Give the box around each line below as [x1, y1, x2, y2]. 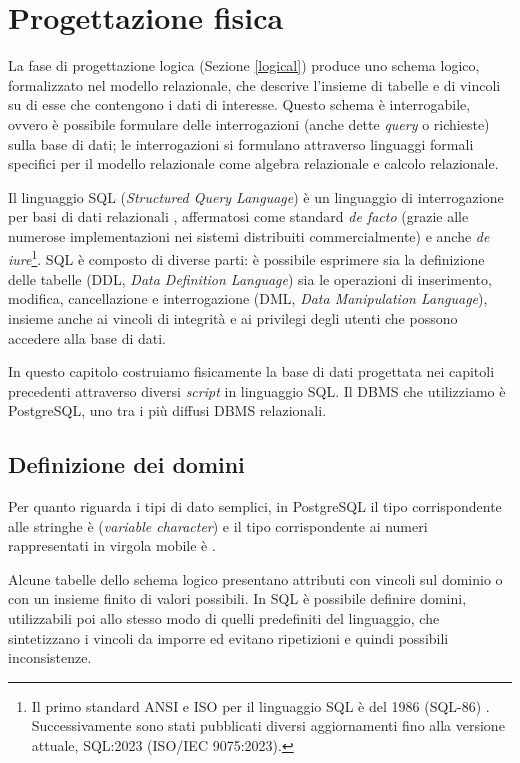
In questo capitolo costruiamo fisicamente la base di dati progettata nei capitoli [8, 361, 495, 382]
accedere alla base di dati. [8, 327, 166, 348]
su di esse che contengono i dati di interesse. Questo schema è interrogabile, [8, 94, 471, 115]
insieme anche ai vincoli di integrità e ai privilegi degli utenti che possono [8, 307, 458, 328]
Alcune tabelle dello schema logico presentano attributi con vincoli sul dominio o [8, 568, 503, 589]
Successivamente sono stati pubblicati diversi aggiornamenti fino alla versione [31, 715, 505, 736]
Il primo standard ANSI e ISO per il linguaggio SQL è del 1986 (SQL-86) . [31, 695, 490, 716]
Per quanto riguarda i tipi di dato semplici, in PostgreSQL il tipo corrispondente [8, 496, 502, 517]
